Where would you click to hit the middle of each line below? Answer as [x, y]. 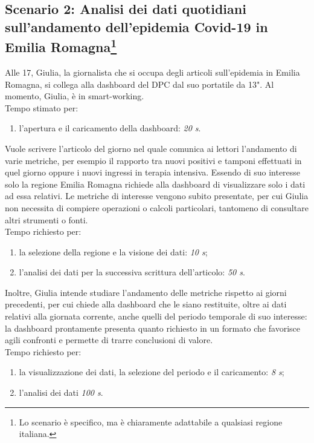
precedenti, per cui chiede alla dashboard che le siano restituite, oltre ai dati [146, 304]
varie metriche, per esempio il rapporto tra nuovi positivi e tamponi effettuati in [153, 160]
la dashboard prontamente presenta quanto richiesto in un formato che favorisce [152, 328]
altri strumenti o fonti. [46, 219]
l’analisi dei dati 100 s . [61, 392]
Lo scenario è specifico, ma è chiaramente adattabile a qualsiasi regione [151, 422]
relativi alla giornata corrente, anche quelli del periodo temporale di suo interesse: [156, 316]
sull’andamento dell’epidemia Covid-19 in [136, 26]
